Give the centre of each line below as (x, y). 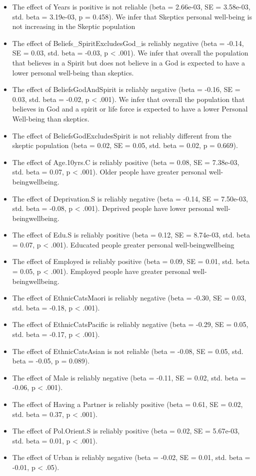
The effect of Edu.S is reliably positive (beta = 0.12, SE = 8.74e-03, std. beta (131, 235)
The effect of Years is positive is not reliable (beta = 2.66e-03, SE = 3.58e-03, (131, 6)
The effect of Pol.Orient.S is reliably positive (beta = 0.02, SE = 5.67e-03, (126, 431)
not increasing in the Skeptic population (74, 26)
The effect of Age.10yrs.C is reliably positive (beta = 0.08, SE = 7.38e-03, (126, 162)
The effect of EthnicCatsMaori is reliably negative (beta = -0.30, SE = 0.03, (129, 298)
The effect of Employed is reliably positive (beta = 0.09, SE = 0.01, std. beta (131, 261)
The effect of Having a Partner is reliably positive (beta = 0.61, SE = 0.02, (127, 404)
